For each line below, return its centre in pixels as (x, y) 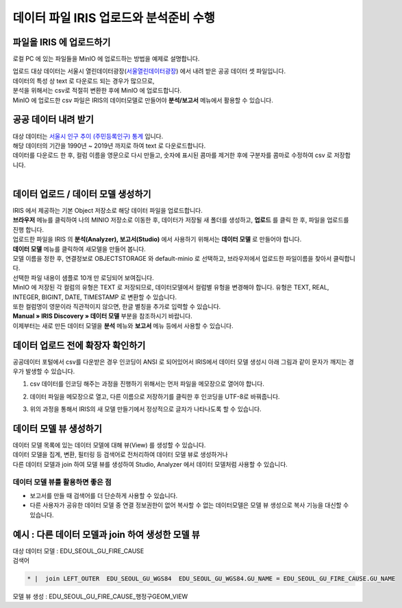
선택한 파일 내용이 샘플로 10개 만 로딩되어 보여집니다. (83, 277)
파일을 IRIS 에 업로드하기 (62, 42)
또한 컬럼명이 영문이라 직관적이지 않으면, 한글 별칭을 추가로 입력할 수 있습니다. (117, 306)
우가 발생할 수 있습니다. (44, 371)
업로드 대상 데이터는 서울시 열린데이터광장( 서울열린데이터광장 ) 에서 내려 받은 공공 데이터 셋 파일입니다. (149, 71)
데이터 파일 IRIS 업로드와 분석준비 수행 (114, 18)
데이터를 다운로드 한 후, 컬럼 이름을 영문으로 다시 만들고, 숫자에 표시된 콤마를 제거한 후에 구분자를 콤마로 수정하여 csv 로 (173, 155)
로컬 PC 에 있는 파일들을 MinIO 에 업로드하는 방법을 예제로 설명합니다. (106, 59)
